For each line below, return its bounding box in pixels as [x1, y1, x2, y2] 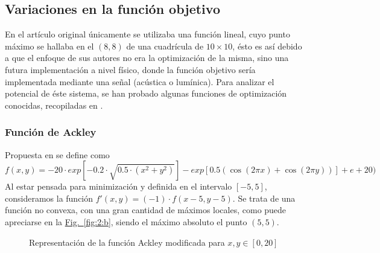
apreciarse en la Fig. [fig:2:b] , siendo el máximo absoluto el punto [5, 215, 247, 228]
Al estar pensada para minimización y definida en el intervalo [5, 180, 232, 193]
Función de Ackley [5, 124, 97, 139]
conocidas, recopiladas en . [5, 98, 103, 111]
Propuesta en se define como [5, 148, 110, 161]
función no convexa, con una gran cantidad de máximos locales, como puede [5, 203, 287, 216]
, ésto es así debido [232, 39, 302, 52]
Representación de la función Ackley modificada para [29, 235, 225, 248]
